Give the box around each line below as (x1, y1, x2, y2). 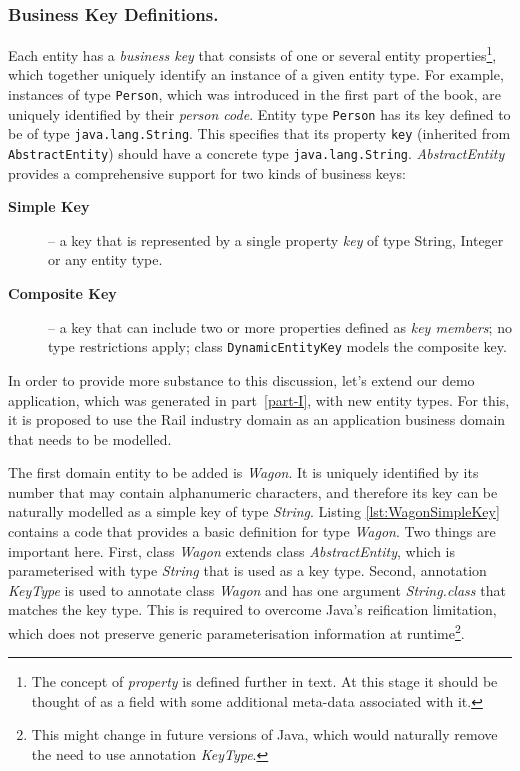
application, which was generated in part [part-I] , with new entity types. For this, (8, 389, 510, 410)
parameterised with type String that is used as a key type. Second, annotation (8, 560, 487, 581)
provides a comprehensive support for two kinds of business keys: (8, 162, 406, 183)
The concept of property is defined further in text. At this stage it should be (31, 671, 498, 692)
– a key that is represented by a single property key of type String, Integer (48, 229, 504, 250)
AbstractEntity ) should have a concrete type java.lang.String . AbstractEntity (8, 143, 505, 164)
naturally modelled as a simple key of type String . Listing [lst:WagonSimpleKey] (8, 501, 500, 522)
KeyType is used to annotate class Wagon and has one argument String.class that (8, 579, 506, 600)
